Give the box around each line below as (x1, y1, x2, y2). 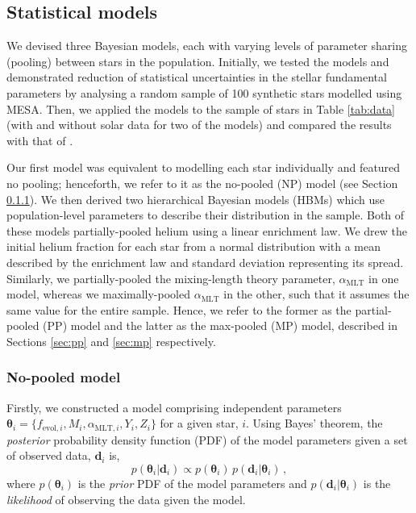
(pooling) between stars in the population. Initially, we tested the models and (6, 52, 389, 69)
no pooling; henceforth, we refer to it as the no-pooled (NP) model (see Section (6, 174, 398, 191)
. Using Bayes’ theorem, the (246, 415, 383, 432)
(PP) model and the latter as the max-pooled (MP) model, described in (43, 317, 398, 334)
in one (368, 269, 399, 286)
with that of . (6, 131, 73, 148)
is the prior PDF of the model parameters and (77, 474, 307, 491)
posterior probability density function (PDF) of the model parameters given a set (6, 431, 408, 448)
